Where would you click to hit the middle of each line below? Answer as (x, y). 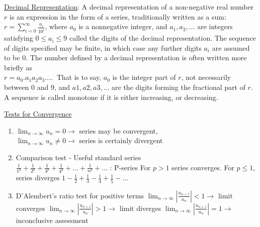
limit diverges (140, 208)
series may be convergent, (118, 130)
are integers (215, 26)
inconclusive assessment (52, 220)
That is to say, (79, 77)
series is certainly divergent (121, 140)
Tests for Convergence (38, 114)
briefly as (18, 67)
